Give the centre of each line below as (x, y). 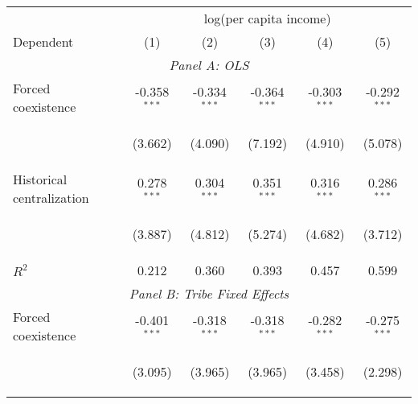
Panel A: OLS (209, 65)
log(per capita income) (267, 18)
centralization (51, 198)
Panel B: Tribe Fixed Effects (209, 293)
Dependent (43, 41)
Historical (40, 179)
